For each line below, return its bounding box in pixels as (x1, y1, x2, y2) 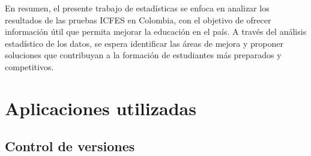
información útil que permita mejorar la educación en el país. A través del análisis (5, 25, 307, 38)
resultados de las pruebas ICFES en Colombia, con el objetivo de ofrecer (5, 13, 271, 26)
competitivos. (5, 60, 54, 73)
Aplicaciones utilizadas (5, 95, 196, 120)
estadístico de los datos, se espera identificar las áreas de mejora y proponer (5, 37, 283, 49)
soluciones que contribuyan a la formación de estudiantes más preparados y (5, 49, 282, 61)
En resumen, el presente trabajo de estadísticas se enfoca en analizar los (5, 2, 270, 14)
